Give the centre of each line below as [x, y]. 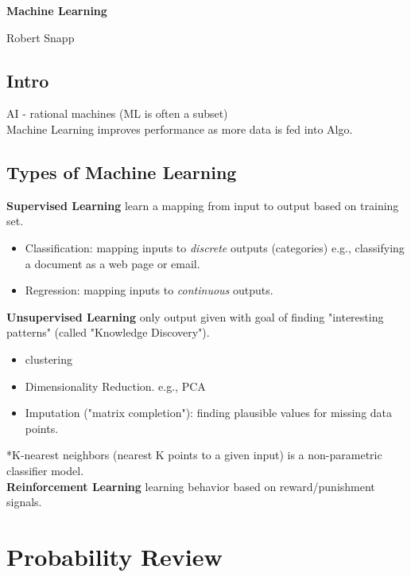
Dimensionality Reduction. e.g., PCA [115, 386]
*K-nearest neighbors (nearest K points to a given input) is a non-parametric [194, 455]
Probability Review [114, 556]
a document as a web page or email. [112, 263]
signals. [24, 502]
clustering [49, 359]
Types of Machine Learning [122, 172]
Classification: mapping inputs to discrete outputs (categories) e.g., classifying [215, 247]
